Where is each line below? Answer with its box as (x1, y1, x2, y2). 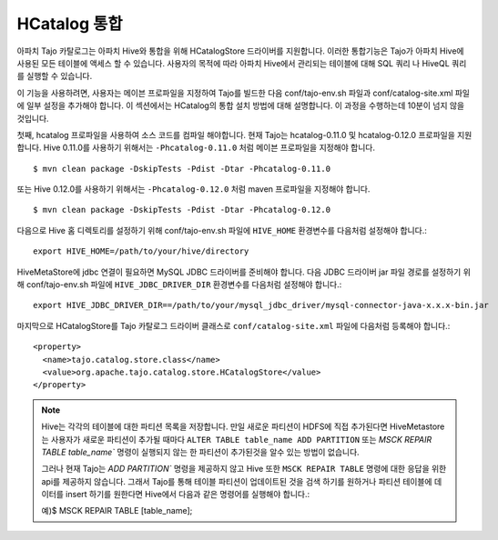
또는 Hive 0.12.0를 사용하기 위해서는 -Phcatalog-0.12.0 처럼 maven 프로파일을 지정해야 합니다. (16, 184, 371, 195)
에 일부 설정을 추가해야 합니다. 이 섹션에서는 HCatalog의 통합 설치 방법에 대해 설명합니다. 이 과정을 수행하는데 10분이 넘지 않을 (16, 100, 464, 111)
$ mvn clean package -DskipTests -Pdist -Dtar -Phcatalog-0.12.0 (33, 205, 331, 215)
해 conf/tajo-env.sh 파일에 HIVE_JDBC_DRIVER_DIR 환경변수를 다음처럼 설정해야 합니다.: (16, 279, 342, 290)
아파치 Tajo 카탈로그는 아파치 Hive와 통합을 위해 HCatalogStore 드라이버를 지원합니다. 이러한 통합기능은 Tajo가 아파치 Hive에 (16, 45, 464, 56)
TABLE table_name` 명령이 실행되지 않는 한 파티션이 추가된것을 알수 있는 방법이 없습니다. (41, 446, 360, 457)
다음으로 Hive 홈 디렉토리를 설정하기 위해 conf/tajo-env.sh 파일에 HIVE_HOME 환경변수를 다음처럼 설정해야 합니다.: (16, 225, 427, 235)
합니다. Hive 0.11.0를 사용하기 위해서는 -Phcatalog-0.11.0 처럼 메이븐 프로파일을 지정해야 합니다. (16, 142, 376, 154)
